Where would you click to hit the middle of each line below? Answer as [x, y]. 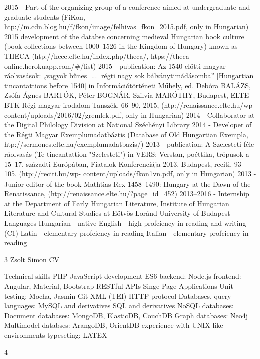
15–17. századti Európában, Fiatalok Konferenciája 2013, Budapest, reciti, [118, 164]
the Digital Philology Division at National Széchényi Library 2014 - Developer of [128, 125]
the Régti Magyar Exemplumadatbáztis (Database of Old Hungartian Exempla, [126, 134]
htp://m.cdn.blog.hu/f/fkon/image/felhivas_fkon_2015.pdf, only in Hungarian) [126, 26]
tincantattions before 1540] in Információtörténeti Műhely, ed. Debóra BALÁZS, [127, 85]
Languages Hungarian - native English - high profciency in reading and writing [125, 223]
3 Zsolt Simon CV [32, 259]
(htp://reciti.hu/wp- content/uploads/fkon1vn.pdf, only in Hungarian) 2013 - [138, 174]
